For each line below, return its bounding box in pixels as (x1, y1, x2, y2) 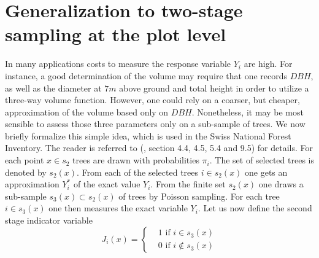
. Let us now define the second (198, 201, 312, 214)
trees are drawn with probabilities (72, 154, 199, 166)
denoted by (5, 165, 47, 178)
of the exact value (73, 178, 140, 190)
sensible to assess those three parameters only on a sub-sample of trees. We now (5, 117, 306, 130)
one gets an (245, 165, 288, 178)
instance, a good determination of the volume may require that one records (5, 69, 288, 82)
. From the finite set (150, 178, 226, 190)
